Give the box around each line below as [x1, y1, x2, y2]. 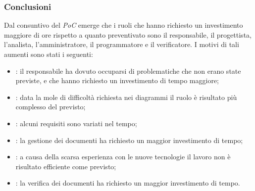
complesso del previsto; [15, 101, 86, 112]
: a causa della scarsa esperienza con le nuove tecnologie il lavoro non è [15, 151, 231, 162]
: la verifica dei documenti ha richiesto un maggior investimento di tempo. [15, 178, 240, 188]
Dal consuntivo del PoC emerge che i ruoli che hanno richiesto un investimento [4, 20, 243, 30]
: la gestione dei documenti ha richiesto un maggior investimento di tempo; [15, 135, 243, 145]
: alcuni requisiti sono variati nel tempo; [15, 118, 137, 128]
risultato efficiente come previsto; [15, 161, 116, 171]
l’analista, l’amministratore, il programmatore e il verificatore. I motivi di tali [4, 39, 239, 49]
